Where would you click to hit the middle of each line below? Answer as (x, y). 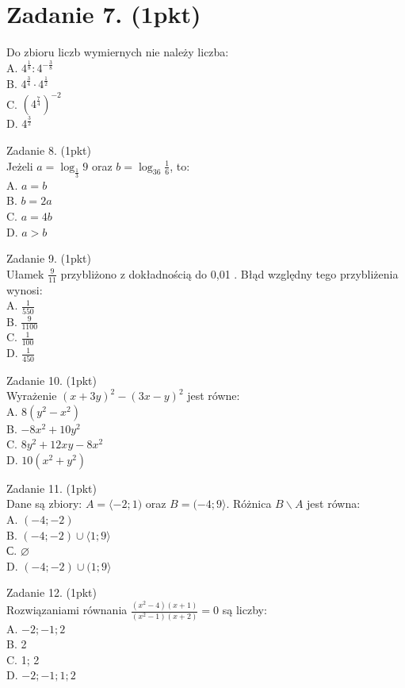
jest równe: (214, 396)
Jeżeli (20, 165)
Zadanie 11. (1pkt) (52, 488)
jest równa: (334, 504)
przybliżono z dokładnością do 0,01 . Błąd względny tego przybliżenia (229, 273)
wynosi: (25, 289)
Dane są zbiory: (44, 504)
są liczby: (245, 610)
